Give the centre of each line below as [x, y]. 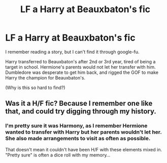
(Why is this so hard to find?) [35, 88]
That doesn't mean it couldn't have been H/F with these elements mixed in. [84, 149]
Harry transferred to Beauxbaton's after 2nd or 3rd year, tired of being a [80, 61]
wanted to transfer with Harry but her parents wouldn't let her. [83, 132]
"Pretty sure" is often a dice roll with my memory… [58, 155]
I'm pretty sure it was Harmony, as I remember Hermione [76, 126]
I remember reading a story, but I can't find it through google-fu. [72, 52]
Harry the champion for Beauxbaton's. [45, 77]
